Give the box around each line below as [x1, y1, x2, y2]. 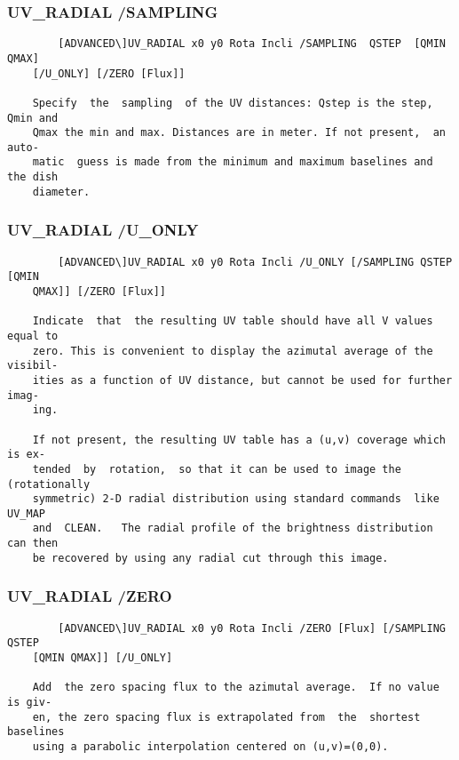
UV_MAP [7, 507, 45, 520]
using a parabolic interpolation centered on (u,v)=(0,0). [32, 740, 389, 753]
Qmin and [7, 111, 59, 124]
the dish [7, 171, 59, 184]
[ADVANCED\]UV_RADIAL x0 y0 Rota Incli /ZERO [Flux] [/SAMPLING [58, 621, 446, 635]
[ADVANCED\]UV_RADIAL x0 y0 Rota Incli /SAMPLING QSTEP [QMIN [58, 37, 446, 51]
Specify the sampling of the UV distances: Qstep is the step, [32, 96, 433, 109]
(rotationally [7, 477, 91, 491]
